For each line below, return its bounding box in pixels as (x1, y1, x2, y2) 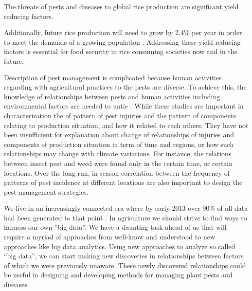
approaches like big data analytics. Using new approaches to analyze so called (4, 241, 235, 251)
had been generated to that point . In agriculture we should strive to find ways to (4, 212, 247, 222)
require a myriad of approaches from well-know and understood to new (4, 232, 216, 242)
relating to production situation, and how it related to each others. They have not (4, 120, 249, 130)
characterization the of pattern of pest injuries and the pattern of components (4, 110, 236, 120)
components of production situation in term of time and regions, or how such (4, 139, 234, 149)
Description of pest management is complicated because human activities (4, 72, 222, 82)
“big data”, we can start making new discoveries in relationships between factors (4, 251, 244, 261)
